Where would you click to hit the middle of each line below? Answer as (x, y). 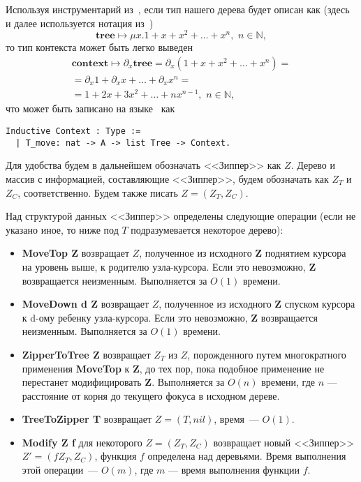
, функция (116, 456)
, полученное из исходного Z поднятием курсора (243, 253)
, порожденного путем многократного (267, 354)
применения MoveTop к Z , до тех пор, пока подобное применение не (173, 368)
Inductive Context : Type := (73, 131)
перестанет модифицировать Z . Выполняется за (123, 382)
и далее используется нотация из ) (80, 23)
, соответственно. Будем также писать (98, 192)
